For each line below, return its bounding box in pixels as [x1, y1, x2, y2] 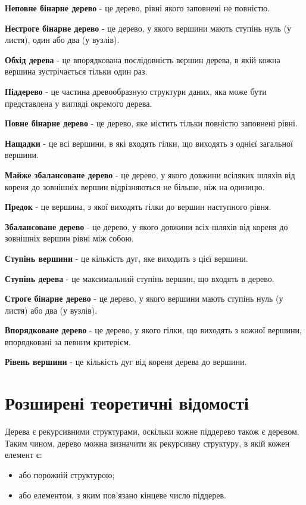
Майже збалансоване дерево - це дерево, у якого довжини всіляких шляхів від [5, 168, 295, 181]
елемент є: [5, 448, 42, 461]
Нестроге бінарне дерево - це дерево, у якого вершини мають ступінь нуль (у [5, 21, 291, 34]
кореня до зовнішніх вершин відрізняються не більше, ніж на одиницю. [5, 180, 265, 193]
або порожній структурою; [18, 468, 115, 481]
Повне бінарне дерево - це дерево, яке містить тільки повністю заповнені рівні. [5, 117, 298, 129]
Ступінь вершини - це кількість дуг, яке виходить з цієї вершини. [5, 252, 248, 264]
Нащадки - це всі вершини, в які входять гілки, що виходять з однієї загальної [5, 137, 293, 149]
